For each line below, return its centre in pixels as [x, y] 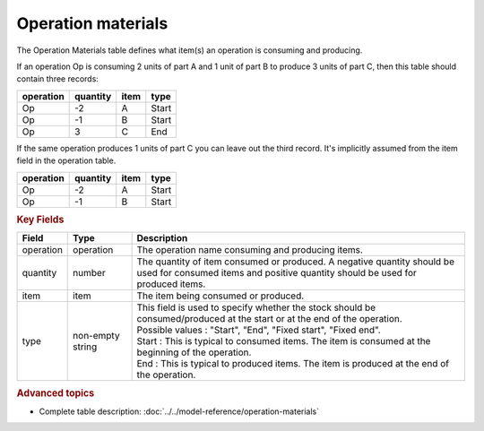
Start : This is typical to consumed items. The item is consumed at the [284, 341]
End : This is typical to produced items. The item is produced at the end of [293, 364]
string [85, 347]
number [90, 273]
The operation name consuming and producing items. [250, 250]
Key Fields [40, 220]
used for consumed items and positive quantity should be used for [277, 273]
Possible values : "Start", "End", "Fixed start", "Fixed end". [259, 330]
